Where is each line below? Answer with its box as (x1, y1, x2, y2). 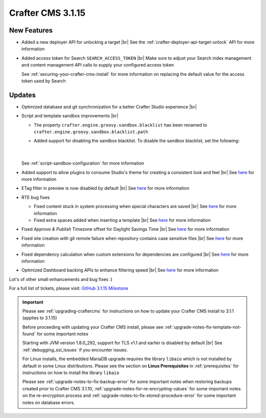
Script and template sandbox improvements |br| (21, 113, 119, 119)
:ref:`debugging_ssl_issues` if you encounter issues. (22, 347, 128, 352)
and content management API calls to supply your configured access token (21, 62, 174, 68)
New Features (9, 26, 53, 35)
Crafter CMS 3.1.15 (9, 7, 86, 18)
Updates (9, 91, 36, 99)
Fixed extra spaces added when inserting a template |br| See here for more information (33, 217, 211, 223)
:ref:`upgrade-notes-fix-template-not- (164, 324, 241, 330)
